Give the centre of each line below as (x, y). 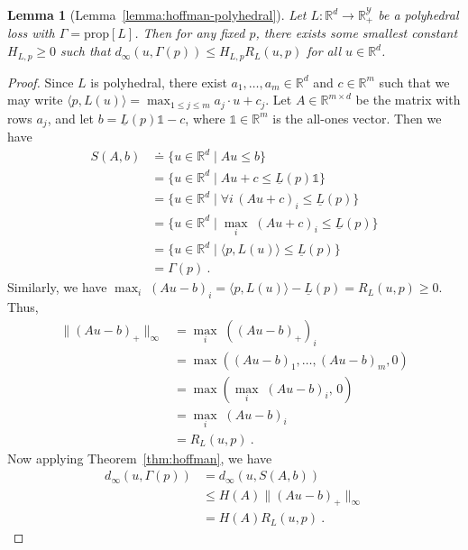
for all (324, 51)
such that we (414, 82)
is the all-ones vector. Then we (357, 118)
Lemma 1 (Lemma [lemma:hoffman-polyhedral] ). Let (157, 14)
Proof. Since (41, 82)
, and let (70, 118)
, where (205, 118)
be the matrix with (408, 100)
